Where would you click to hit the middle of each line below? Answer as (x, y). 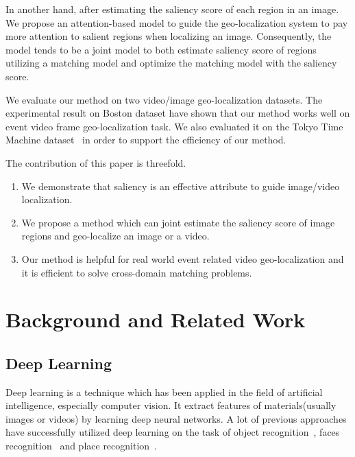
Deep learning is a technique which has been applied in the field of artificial (164, 391)
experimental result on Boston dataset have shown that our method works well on (178, 113)
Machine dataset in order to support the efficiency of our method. (146, 140)
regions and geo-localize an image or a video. (115, 236)
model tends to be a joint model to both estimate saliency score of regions (161, 49)
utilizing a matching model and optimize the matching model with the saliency (171, 63)
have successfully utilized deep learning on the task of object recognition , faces (173, 432)
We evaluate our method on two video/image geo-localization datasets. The (164, 99)
